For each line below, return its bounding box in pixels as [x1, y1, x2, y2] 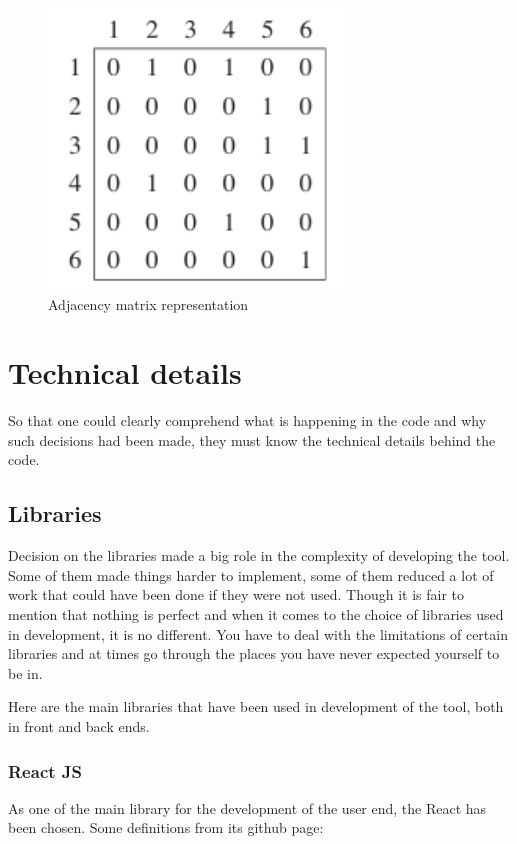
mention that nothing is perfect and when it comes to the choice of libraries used [8, 604, 504, 625]
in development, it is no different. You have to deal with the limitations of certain [8, 623, 508, 644]
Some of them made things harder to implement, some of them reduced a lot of [8, 564, 494, 585]
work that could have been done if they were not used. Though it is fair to [8, 584, 465, 605]
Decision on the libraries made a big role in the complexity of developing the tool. [8, 545, 510, 566]
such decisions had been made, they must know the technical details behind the [8, 429, 496, 450]
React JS [8, 758, 82, 783]
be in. [8, 662, 43, 683]
